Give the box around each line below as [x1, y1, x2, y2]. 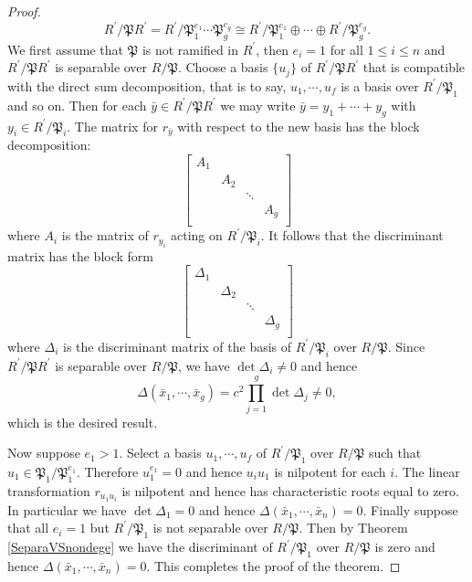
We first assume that [7, 39, 124, 58]
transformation [7, 481, 90, 500]
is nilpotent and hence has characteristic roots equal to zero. [121, 481, 459, 500]
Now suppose [7, 443, 80, 462]
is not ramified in [142, 39, 239, 58]
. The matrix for [67, 116, 158, 135]
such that [368, 443, 422, 462]
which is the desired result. [7, 412, 158, 431]
